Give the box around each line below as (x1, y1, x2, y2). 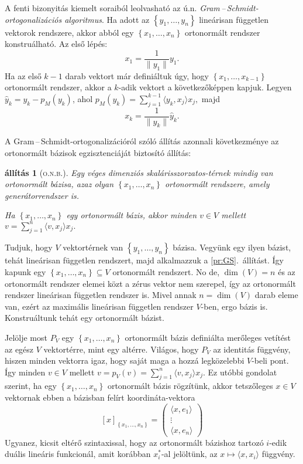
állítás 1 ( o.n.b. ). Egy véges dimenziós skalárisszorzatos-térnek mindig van (5, 166, 273, 178)
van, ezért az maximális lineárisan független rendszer (5, 300, 194, 312)
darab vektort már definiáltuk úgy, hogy (65, 69, 209, 82)
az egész (5, 343, 34, 355)
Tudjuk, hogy (5, 241, 53, 253)
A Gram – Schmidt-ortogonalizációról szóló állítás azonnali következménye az (5, 135, 279, 147)
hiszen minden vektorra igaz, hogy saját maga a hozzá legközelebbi (5, 354, 245, 367)
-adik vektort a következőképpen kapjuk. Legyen (118, 81, 292, 93)
